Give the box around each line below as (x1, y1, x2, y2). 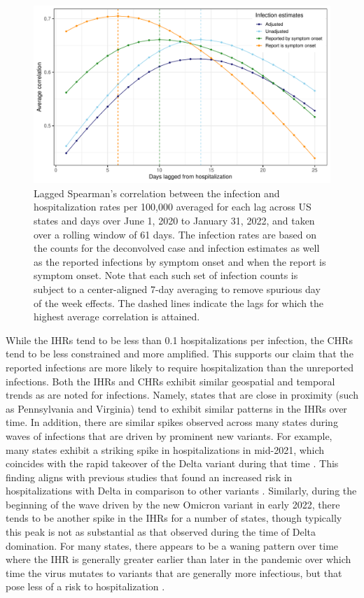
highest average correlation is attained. (34, 309, 200, 324)
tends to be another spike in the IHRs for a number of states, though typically (6, 511, 342, 525)
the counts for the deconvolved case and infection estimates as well (34, 241, 320, 255)
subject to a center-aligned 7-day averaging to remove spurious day (34, 281, 321, 296)
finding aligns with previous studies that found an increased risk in (6, 469, 293, 484)
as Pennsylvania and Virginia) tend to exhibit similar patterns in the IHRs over (6, 401, 347, 415)
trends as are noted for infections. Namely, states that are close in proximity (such (6, 387, 358, 402)
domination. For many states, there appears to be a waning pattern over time (6, 538, 339, 553)
